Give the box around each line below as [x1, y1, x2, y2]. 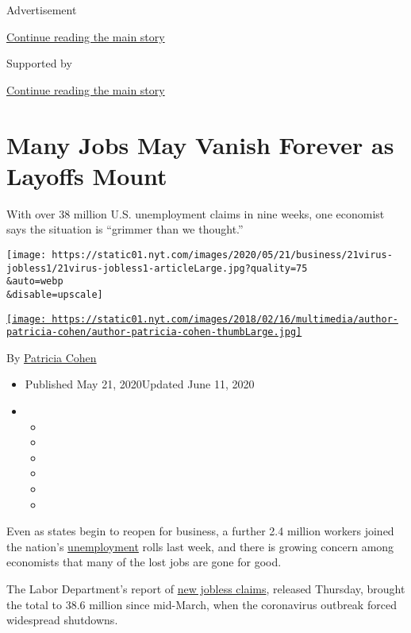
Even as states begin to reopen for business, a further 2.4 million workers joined [6, 523, 394, 539]
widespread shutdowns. [6, 612, 118, 628]
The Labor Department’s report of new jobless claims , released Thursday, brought [6, 580, 405, 596]
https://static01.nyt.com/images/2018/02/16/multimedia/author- [52, 313, 398, 325]
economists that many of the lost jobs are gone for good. [6, 554, 282, 570]
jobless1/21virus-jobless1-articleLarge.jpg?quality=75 [6, 262, 308, 274]
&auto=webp [6, 276, 63, 288]
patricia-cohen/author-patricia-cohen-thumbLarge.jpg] [6, 326, 302, 338]
